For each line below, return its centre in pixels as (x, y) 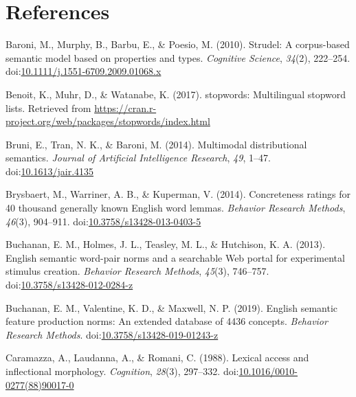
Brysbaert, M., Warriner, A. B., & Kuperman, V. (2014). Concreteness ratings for (178, 194)
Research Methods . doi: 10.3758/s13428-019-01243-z (112, 334)
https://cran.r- (125, 107)
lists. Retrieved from (48, 107)
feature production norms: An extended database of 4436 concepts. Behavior (167, 321)
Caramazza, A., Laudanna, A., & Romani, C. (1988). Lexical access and (157, 358)
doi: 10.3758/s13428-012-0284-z (69, 285)
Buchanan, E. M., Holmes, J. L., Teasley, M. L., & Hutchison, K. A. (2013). (166, 244)
